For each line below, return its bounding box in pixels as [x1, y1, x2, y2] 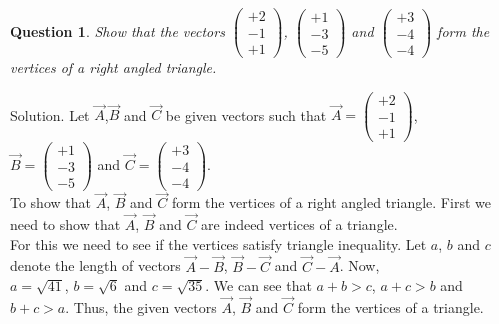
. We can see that [205, 275, 312, 296]
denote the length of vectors [10, 255, 181, 276]
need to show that [10, 214, 121, 235]
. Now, [339, 255, 380, 276]
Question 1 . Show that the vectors [10, 20, 225, 41]
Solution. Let [10, 104, 90, 125]
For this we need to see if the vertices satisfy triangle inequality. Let [10, 233, 427, 254]
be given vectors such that [165, 104, 327, 125]
